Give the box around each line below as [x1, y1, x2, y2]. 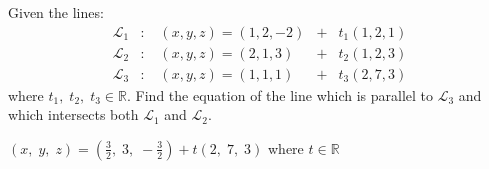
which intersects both [8, 104, 139, 125]
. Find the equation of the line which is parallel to [127, 84, 434, 105]
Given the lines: [8, 2, 104, 22]
